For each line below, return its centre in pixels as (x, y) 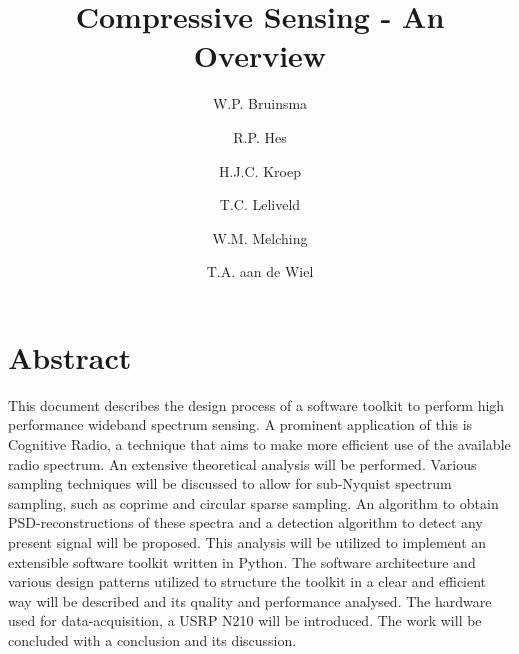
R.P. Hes (260, 136)
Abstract (70, 356)
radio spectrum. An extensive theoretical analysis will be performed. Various (242, 463)
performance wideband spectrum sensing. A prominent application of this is (240, 424)
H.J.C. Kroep (260, 170)
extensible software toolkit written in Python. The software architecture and (242, 561)
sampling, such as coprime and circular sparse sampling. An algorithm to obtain (253, 502)
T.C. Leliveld (260, 204)
